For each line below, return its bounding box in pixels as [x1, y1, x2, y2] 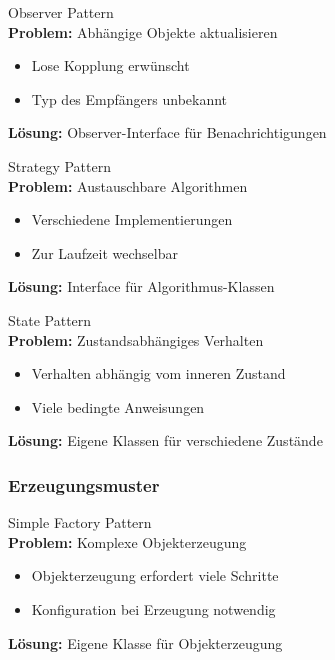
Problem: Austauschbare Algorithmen [8, 175, 248, 196]
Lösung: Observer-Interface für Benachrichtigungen [8, 122, 327, 143]
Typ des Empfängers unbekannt [31, 88, 228, 109]
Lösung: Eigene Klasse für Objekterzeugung [8, 632, 283, 653]
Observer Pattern [8, 2, 114, 22]
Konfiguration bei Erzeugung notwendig [31, 598, 276, 619]
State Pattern [8, 309, 92, 330]
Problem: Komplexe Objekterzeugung [8, 531, 247, 552]
